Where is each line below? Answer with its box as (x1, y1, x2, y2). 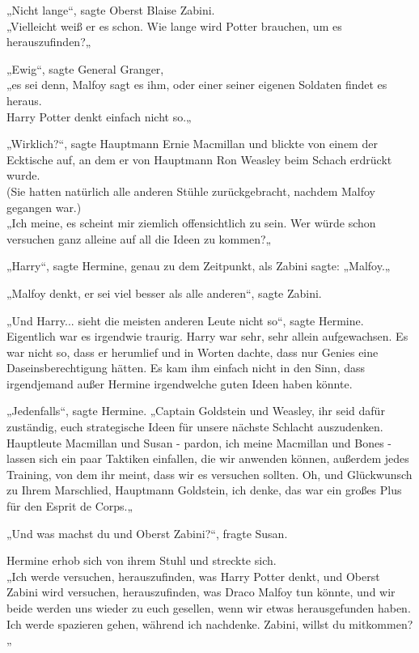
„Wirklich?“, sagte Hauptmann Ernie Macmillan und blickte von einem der (6, 135, 378, 152)
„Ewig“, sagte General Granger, (6, 60, 164, 77)
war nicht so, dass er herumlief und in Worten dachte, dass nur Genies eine (6, 343, 379, 360)
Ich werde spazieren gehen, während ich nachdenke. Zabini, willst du (6, 615, 345, 632)
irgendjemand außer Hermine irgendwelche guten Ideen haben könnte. (6, 375, 353, 392)
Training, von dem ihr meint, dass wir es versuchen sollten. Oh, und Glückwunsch (6, 465, 413, 482)
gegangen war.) (6, 198, 82, 215)
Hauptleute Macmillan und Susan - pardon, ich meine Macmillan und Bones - (6, 434, 392, 451)
